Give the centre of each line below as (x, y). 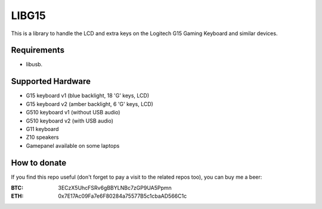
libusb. (34, 64)
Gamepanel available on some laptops (73, 145)
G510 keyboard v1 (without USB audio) (73, 113)
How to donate (39, 163)
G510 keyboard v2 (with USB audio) (69, 121)
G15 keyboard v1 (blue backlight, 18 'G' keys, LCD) (87, 96)
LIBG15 (28, 15)
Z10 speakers (42, 138)
